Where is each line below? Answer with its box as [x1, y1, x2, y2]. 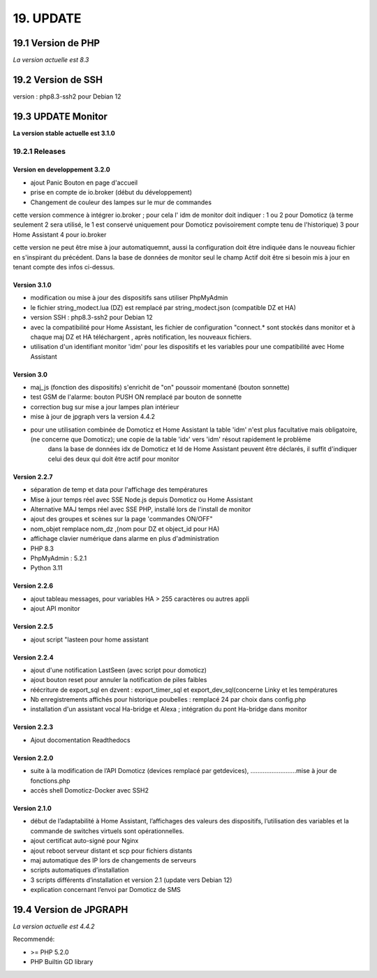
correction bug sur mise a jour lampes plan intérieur [30, 402, 179, 411]
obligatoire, [325, 425, 357, 434]
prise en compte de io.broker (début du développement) [30, 188, 192, 197]
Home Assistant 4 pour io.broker [13, 230, 107, 239]
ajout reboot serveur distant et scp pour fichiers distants [30, 846, 193, 855]
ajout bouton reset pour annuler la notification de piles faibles [30, 676, 207, 684]
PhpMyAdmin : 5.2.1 [30, 553, 87, 562]
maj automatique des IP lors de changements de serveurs [30, 856, 197, 864]
